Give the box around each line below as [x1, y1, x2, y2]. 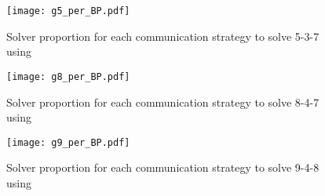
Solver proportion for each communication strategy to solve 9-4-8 [6, 159, 320, 176]
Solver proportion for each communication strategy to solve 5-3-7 [6, 27, 320, 44]
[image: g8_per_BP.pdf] [6, 71, 130, 82]
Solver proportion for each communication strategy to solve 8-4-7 [6, 93, 320, 110]
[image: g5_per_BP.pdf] [6, 5, 130, 16]
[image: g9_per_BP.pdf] [6, 136, 130, 148]
